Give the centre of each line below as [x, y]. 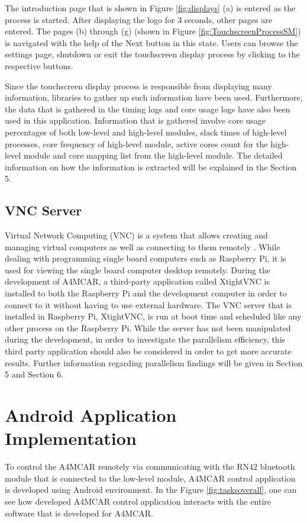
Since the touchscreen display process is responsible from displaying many [138, 85]
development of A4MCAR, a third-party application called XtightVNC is [137, 281]
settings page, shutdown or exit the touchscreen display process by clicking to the [152, 54]
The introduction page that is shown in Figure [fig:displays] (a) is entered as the [150, 8]
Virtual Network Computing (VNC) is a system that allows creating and [136, 235]
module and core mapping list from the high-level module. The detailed [153, 155]
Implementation [71, 438]
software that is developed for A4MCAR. [79, 513]
